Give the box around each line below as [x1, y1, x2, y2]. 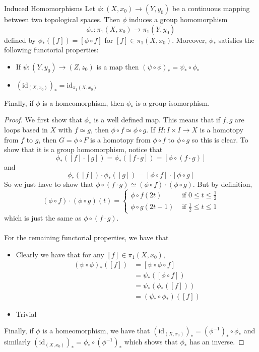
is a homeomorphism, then [42, 97, 124, 108]
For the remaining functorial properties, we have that [4, 232, 169, 243]
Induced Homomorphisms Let [4, 3, 95, 13]
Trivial [16, 308, 37, 319]
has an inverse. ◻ [189, 336, 244, 347]
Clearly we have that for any [16, 249, 104, 259]
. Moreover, [172, 34, 207, 45]
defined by [4, 34, 36, 45]
